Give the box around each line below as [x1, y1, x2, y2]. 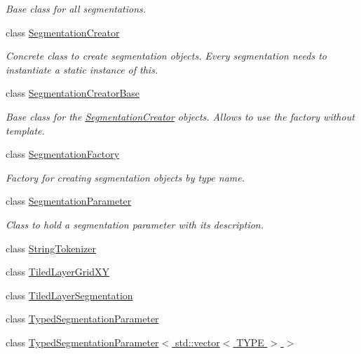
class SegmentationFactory [6, 147, 120, 161]
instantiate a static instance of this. [6, 62, 158, 76]
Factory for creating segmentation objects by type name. [6, 170, 245, 184]
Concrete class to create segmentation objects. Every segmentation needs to [6, 48, 327, 63]
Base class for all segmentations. [6, 1, 147, 15]
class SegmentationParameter [6, 193, 132, 208]
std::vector [175, 334, 220, 349]
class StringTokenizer [6, 240, 96, 255]
